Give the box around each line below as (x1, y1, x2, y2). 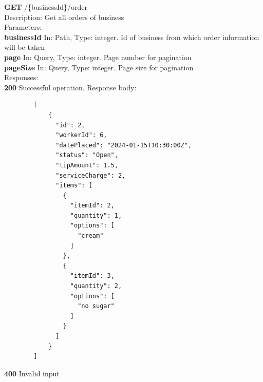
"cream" (78, 232, 104, 240)
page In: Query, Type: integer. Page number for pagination (4, 51, 192, 62)
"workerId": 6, (55, 131, 107, 139)
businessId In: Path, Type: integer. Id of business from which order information (4, 31, 259, 42)
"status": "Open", (55, 151, 118, 159)
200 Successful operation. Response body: (4, 82, 137, 92)
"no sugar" (78, 302, 115, 310)
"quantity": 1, (70, 212, 122, 219)
